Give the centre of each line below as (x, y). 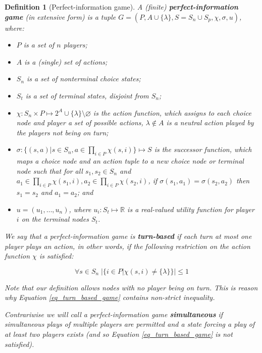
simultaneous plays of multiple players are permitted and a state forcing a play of (130, 324)
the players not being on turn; (62, 132)
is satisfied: (56, 256)
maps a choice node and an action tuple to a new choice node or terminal (130, 161)
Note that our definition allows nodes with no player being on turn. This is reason (131, 287)
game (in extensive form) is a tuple (60, 16)
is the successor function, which (203, 149)
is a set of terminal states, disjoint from (87, 95)
